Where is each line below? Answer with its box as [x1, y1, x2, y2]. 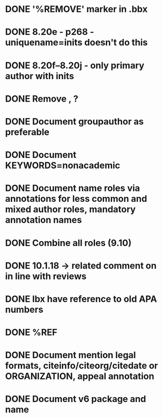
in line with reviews [5, 271, 87, 282]
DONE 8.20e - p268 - [5, 26, 94, 38]
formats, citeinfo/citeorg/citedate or [5, 360, 158, 372]
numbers [5, 304, 43, 315]
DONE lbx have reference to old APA [5, 293, 157, 304]
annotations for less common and [5, 193, 148, 205]
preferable [5, 126, 50, 138]
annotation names [5, 214, 82, 226]
